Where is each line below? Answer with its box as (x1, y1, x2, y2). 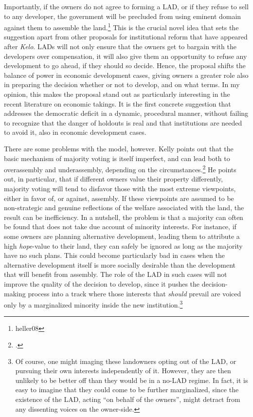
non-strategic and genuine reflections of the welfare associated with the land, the (4, 202, 244, 213)
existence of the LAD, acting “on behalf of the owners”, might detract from (15, 394, 240, 404)
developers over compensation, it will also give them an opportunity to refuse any (4, 51, 247, 61)
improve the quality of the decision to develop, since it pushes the (4, 278, 200, 289)
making (4, 288, 26, 298)
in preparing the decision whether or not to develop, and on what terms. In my (4, 79, 240, 90)
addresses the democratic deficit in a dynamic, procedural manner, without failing (4, 108, 249, 118)
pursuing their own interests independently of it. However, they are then (15, 365, 231, 376)
